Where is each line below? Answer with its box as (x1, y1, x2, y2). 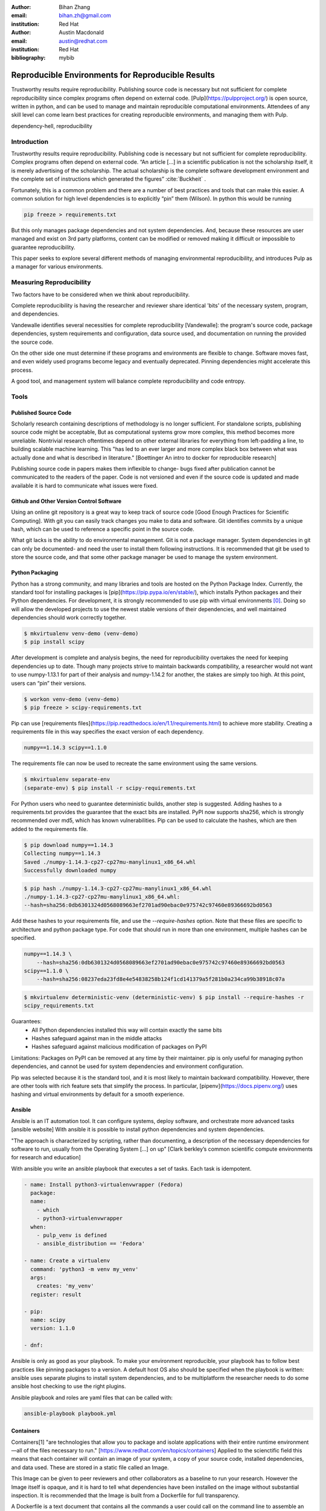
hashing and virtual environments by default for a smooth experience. (11, 1091, 185, 1098)
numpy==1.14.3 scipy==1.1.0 (24, 744, 107, 751)
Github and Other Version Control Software (11, 497, 122, 505)
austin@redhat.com (59, 37, 108, 45)
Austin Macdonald (59, 29, 104, 36)
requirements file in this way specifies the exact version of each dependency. (11, 728, 204, 736)
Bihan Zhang (59, 4, 91, 10)
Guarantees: (11, 1018, 42, 1025)
